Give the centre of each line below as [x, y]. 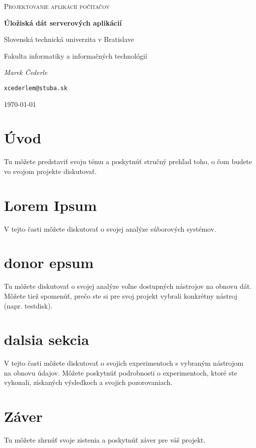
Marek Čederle [26, 72]
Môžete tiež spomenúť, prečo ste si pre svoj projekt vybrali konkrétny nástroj [121, 295]
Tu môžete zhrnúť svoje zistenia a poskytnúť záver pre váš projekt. [105, 440]
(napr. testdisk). [28, 305]
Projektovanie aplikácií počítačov [57, 6]
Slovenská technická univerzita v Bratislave [69, 39]
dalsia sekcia [47, 339]
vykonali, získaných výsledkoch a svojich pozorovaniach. [88, 382]
